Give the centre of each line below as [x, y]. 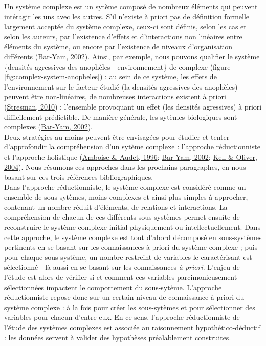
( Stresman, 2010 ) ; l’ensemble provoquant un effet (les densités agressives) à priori [133, 106]
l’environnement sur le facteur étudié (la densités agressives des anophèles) [121, 86]
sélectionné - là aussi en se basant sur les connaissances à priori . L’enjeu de [122, 267]
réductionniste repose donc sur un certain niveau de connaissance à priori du [124, 297]
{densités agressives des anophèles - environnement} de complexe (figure [117, 66]
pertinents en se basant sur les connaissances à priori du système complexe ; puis [131, 247]
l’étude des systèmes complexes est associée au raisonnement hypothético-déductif [132, 327]
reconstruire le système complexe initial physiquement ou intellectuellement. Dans [132, 227]
